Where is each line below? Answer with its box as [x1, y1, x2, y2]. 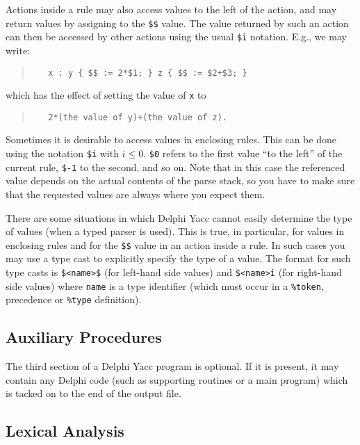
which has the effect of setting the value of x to [6, 88, 206, 102]
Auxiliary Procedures [6, 326, 162, 348]
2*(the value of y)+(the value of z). [48, 112, 227, 122]
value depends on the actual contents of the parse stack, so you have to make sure [6, 173, 355, 188]
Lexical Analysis [6, 420, 124, 442]
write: [6, 42, 31, 57]
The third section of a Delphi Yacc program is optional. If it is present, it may [6, 359, 339, 373]
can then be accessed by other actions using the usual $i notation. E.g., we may [6, 29, 347, 44]
